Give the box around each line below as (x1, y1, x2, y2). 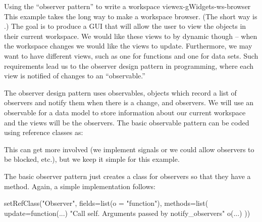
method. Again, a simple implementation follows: (4, 181, 155, 191)
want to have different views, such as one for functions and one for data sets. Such (4, 50, 258, 61)
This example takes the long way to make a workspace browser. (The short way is (4, 11, 257, 21)
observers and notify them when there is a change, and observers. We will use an (4, 97, 254, 108)
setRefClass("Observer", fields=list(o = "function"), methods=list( (4, 198, 208, 208)
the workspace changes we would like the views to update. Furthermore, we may (4, 40, 252, 51)
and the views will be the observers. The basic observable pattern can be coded (4, 117, 249, 127)
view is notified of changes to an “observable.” (4, 70, 145, 81)
